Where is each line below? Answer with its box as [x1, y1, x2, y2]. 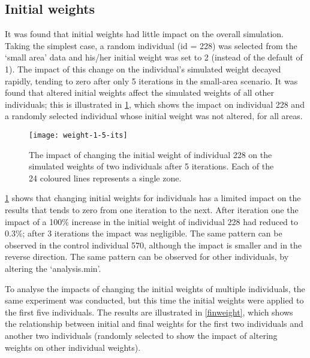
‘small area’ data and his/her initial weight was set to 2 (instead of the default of [5, 51, 303, 63]
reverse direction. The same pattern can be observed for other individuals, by [5, 250, 289, 263]
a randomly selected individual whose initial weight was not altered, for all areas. [5, 110, 303, 122]
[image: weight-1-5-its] [29, 131, 128, 139]
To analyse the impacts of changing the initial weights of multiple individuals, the [5, 282, 305, 295]
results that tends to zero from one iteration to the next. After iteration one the [5, 203, 299, 216]
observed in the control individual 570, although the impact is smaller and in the [5, 238, 302, 251]
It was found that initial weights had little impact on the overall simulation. [5, 28, 284, 40]
